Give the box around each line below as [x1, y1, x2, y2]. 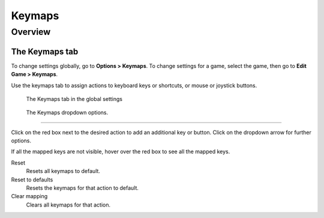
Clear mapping [11, 193, 48, 200]
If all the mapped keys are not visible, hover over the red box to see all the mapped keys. [11, 148, 230, 156]
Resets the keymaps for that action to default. [26, 184, 139, 192]
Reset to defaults [11, 176, 53, 183]
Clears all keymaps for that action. [26, 201, 111, 208]
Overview [11, 26, 51, 37]
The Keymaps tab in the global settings [26, 95, 123, 102]
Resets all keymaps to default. [26, 168, 100, 175]
